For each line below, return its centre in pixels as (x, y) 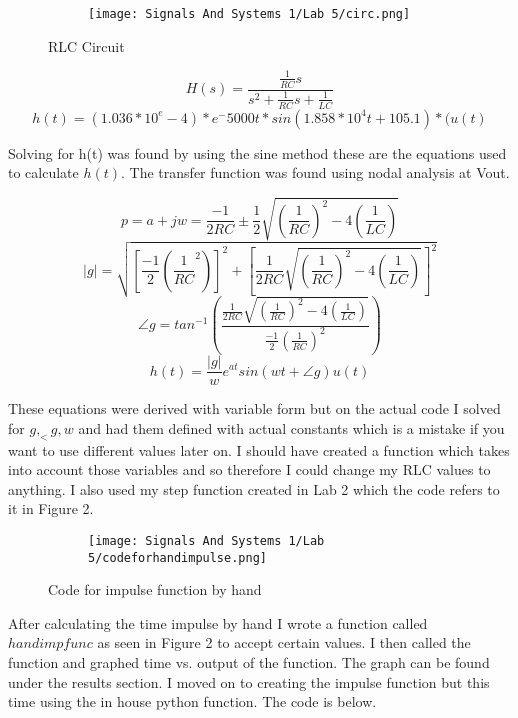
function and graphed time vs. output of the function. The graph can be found (249, 661)
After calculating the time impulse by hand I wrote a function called (218, 622)
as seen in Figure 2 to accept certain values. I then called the (284, 642)
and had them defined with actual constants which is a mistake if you (291, 427)
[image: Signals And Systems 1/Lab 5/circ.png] (249, 14)
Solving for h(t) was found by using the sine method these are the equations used (257, 152)
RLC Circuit (86, 45)
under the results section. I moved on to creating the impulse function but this (249, 681)
